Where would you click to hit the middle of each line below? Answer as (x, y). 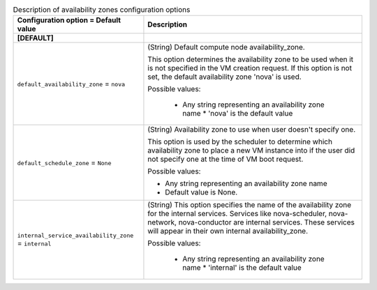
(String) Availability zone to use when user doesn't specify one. (252, 130)
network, (162, 222)
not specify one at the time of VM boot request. (226, 159)
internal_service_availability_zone (75, 235)
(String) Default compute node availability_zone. (226, 47)
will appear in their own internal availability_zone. (228, 231)
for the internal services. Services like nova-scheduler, (237, 214)
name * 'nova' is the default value (238, 114)
